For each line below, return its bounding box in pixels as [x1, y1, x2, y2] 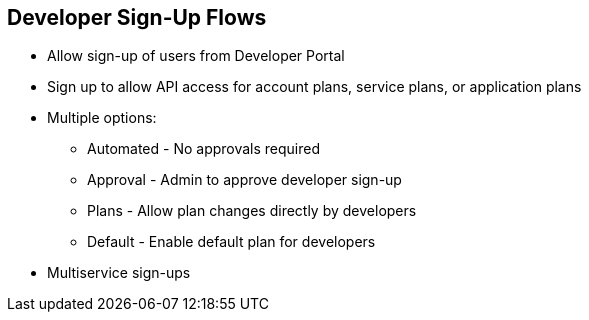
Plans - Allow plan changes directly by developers [87, 202, 417, 220]
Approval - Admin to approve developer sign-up [87, 171, 402, 189]
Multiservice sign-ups [47, 264, 191, 282]
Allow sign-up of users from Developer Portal [47, 47, 345, 65]
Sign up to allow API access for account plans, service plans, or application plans [47, 78, 582, 96]
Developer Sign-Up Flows [7, 5, 267, 30]
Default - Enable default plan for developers [87, 233, 376, 251]
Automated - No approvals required [87, 140, 321, 158]
